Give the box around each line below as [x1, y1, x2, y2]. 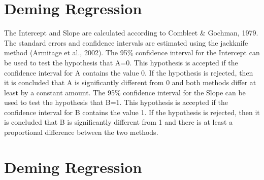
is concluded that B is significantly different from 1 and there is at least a [4, 117, 233, 127]
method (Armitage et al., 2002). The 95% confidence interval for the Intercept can [4, 47, 260, 58]
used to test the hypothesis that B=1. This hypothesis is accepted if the [4, 97, 228, 107]
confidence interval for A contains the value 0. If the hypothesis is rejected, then [4, 67, 253, 78]
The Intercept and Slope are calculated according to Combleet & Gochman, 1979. [4, 27, 258, 38]
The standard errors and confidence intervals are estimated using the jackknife [4, 37, 248, 48]
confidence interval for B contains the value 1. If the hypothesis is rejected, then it [4, 106, 260, 117]
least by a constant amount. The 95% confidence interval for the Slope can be [4, 87, 246, 97]
